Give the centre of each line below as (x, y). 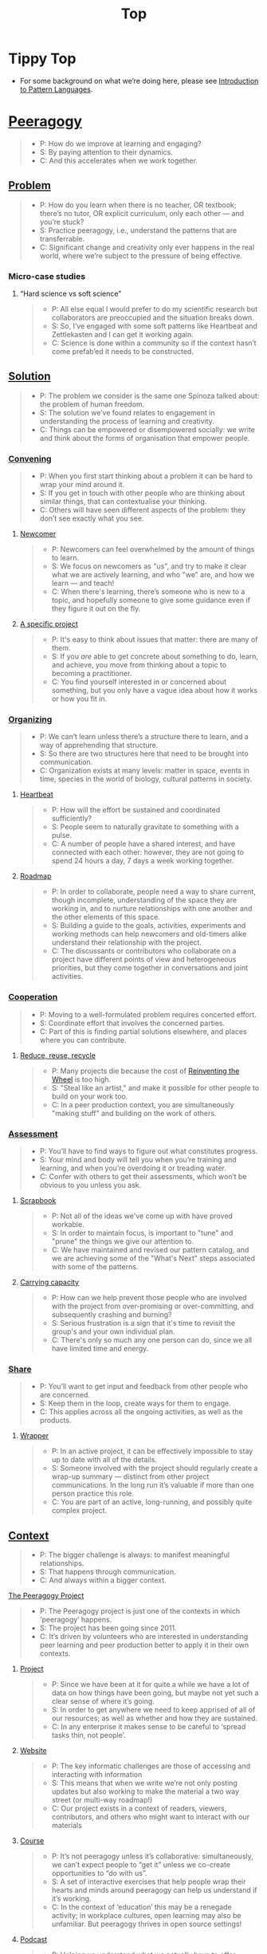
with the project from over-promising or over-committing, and (153, 1306)
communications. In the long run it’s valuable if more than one (153, 1485)
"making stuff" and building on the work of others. (134, 1113)
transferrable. (62, 238)
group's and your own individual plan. (113, 1331)
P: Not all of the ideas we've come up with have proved (142, 1216)
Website (33, 1751)
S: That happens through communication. (108, 1572)
